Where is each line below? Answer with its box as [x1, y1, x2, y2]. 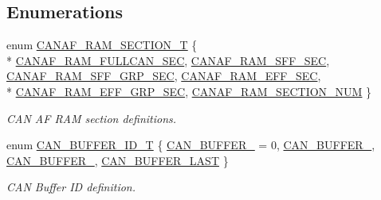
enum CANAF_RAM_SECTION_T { [6, 37, 198, 53]
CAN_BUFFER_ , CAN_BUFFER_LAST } [6, 152, 229, 168]
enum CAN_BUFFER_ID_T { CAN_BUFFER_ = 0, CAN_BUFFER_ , [6, 137, 375, 153]
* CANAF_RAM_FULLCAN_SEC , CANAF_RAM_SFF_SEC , [6, 52, 330, 68]
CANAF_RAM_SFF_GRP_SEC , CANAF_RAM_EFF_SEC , [6, 67, 321, 84]
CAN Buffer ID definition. [6, 179, 136, 195]
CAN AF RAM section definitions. [6, 110, 177, 126]
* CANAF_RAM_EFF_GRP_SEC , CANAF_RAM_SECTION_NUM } [6, 83, 372, 99]
